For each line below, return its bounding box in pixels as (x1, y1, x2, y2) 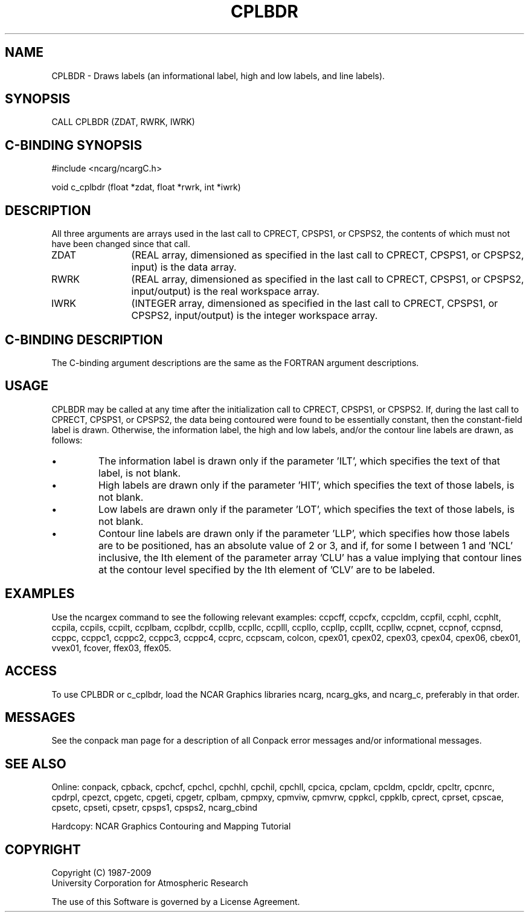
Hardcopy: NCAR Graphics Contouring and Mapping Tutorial (51, 821, 291, 832)
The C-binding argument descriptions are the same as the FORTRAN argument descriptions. (51, 357, 419, 368)
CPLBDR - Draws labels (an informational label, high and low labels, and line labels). (51, 70, 385, 81)
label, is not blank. (98, 466, 181, 479)
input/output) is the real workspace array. (131, 285, 319, 298)
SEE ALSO (5, 756, 66, 771)
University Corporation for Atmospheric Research (51, 878, 248, 889)
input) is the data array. (131, 261, 237, 274)
